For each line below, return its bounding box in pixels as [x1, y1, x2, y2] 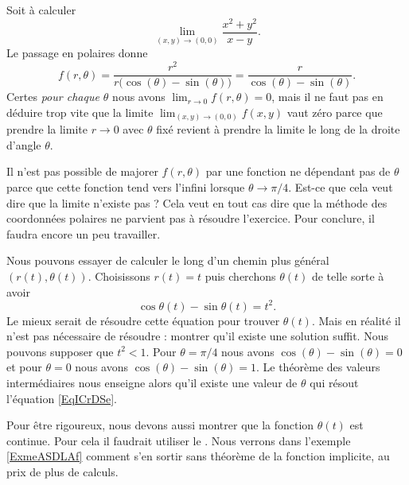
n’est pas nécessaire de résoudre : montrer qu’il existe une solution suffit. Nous [6, 328, 388, 344]
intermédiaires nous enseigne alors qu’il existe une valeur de [6, 374, 298, 391]
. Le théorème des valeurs [255, 359, 380, 375]
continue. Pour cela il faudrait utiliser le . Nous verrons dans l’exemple [6, 432, 351, 448]
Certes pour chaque [6, 88, 99, 105]
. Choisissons [88, 267, 150, 284]
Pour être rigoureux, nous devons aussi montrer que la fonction [6, 417, 314, 433]
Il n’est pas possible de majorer [6, 163, 158, 180]
